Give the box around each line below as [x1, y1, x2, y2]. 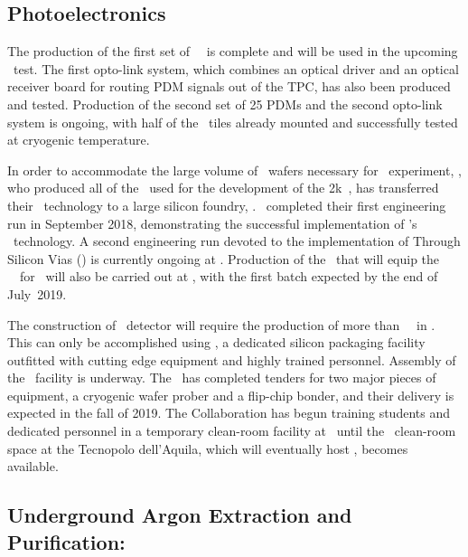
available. [7, 457, 59, 476]
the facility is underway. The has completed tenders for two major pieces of [7, 368, 436, 387]
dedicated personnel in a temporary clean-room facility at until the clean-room [7, 421, 456, 440]
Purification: [7, 527, 126, 555]
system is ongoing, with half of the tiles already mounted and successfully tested [7, 112, 458, 131]
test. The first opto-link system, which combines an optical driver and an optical [13, 59, 459, 78]
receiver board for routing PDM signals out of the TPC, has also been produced [7, 77, 451, 96]
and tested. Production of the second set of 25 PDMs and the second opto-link [7, 94, 443, 113]
